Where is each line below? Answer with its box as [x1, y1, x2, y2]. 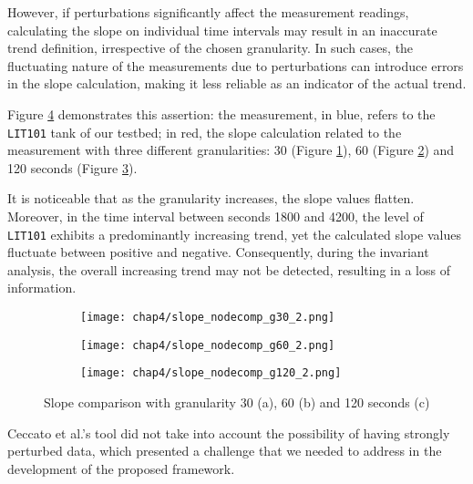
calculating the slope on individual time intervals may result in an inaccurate [7, 20, 437, 39]
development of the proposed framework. [7, 458, 235, 478]
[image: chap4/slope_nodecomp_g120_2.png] [80, 366, 342, 380]
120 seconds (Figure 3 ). [7, 158, 138, 177]
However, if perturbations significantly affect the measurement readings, [7, 3, 409, 21]
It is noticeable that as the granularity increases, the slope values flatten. [7, 189, 415, 208]
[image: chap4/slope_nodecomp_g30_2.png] [80, 311, 335, 324]
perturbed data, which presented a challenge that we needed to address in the [7, 441, 442, 460]
